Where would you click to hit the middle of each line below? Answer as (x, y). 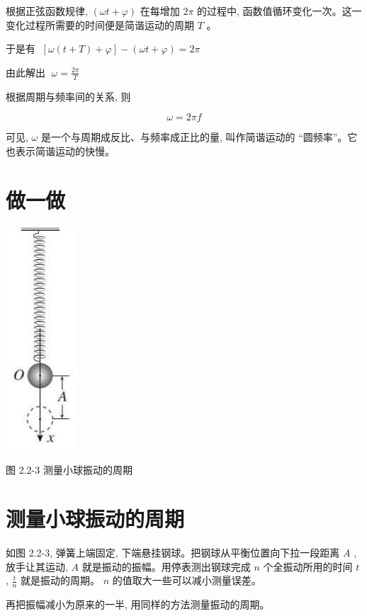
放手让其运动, (37, 566)
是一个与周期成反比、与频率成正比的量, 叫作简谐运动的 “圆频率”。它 (199, 137)
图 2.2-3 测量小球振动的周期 (69, 470)
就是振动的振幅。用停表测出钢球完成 (166, 566)
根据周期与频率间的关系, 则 (68, 96)
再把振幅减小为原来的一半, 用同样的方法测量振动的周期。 (138, 604)
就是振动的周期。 (61, 580)
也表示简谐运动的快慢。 (60, 150)
